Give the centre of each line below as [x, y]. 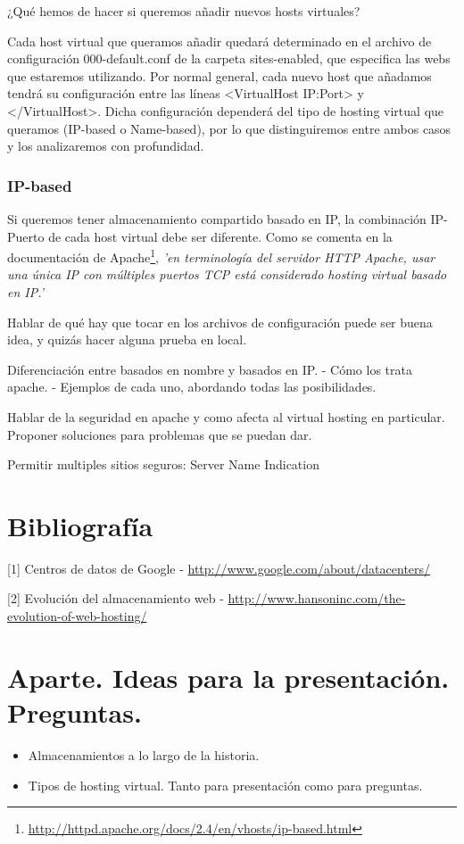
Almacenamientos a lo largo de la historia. [144, 754]
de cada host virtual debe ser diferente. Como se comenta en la [220, 236]
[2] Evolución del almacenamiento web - [116, 598]
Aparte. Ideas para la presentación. [228, 677]
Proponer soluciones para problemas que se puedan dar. [160, 434]
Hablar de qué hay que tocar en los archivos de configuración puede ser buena [220, 322]
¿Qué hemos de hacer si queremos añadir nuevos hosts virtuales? [184, 11]
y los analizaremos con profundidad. [106, 146]
